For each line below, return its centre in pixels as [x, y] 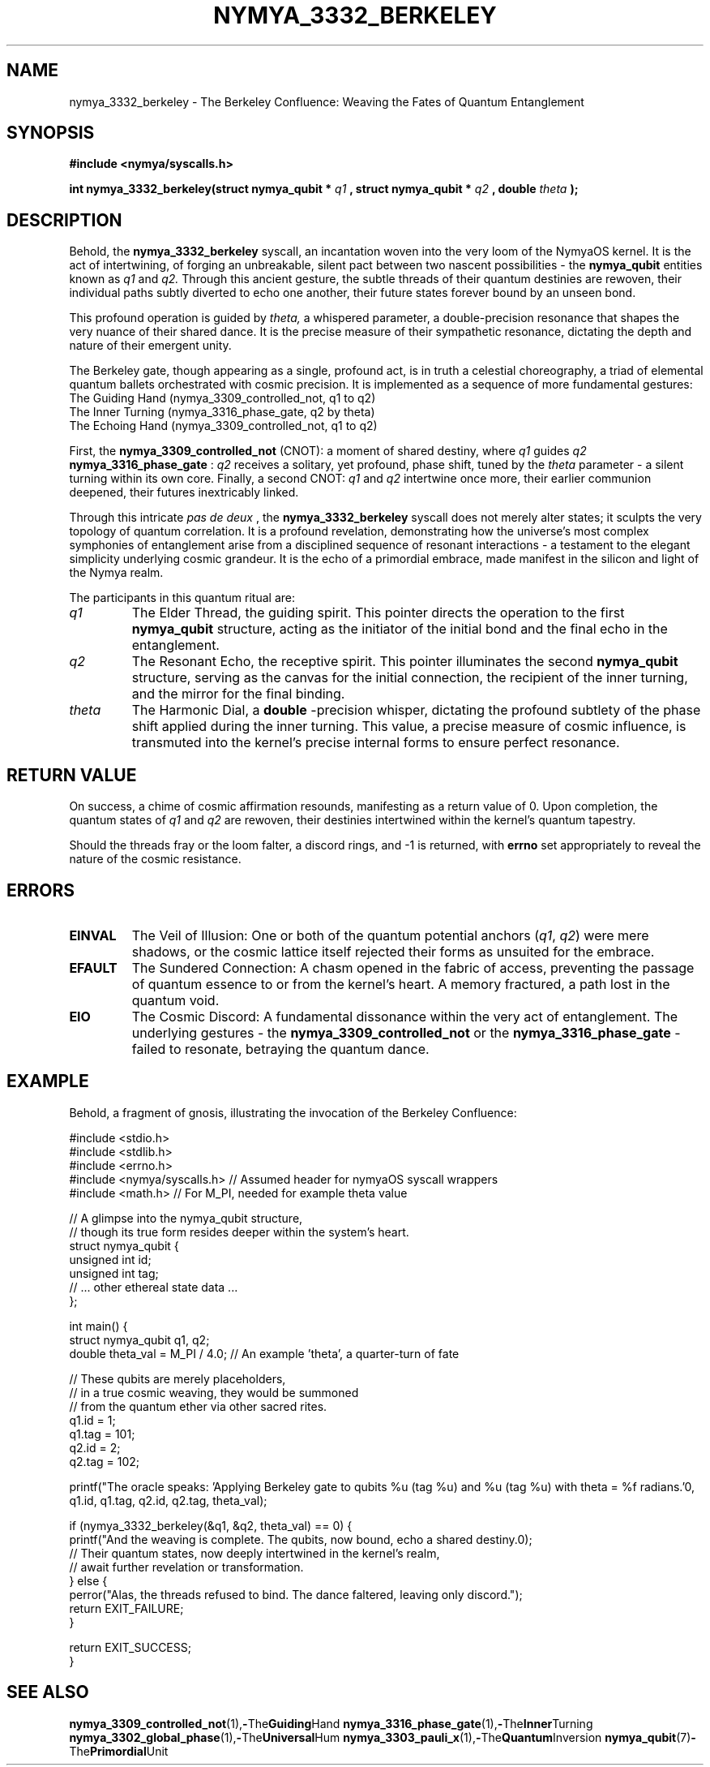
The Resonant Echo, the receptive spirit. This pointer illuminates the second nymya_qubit [405, 662]
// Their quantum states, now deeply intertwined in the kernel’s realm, [254, 1553]
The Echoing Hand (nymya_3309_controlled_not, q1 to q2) [223, 426]
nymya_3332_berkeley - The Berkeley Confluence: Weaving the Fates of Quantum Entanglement [327, 101]
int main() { [98, 1326]
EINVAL [93, 935]
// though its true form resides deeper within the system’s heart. [239, 1232]
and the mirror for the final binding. [238, 694]
